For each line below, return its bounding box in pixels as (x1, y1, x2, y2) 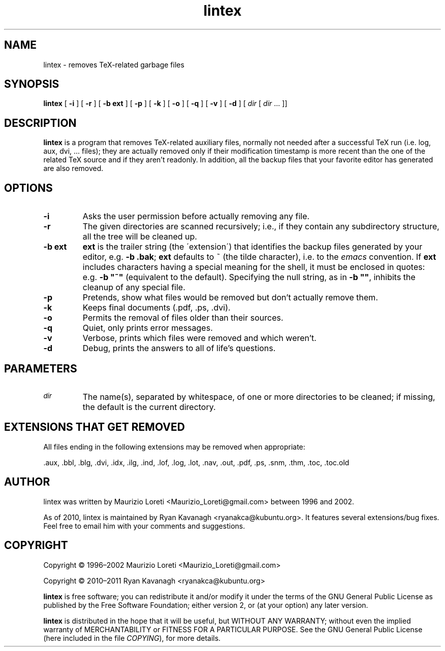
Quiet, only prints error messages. (82, 323, 213, 333)
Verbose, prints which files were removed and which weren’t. (82, 333, 316, 344)
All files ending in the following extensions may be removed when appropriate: (43, 442, 305, 451)
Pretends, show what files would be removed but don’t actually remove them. (82, 292, 378, 303)
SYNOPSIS (4, 78, 59, 91)
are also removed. (43, 164, 104, 173)
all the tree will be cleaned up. (82, 231, 197, 242)
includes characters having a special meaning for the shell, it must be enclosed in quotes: (82, 262, 425, 272)
